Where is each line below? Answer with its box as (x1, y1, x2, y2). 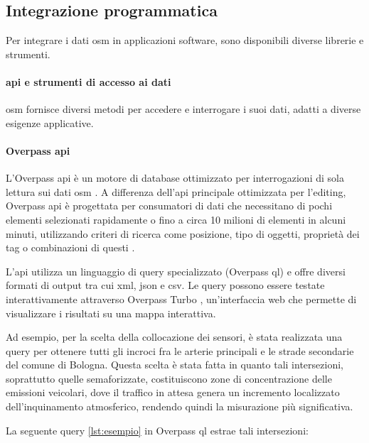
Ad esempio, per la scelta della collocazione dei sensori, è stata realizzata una (6, 329, 343, 344)
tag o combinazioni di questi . (6, 240, 135, 255)
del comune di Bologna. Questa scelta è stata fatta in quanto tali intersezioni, (6, 357, 343, 372)
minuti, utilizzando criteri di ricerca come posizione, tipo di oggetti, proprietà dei (6, 226, 360, 241)
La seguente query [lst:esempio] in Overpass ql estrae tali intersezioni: (6, 422, 309, 437)
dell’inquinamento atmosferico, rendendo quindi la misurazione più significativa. (6, 399, 353, 414)
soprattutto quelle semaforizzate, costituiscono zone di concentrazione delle (6, 371, 332, 385)
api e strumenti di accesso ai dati (6, 74, 171, 89)
